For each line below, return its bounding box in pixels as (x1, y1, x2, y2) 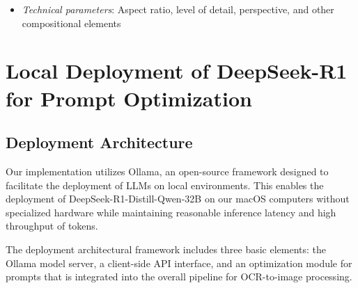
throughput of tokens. (6, 218, 98, 233)
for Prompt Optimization (6, 83, 252, 112)
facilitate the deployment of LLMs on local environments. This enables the (6, 177, 324, 192)
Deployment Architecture (6, 131, 193, 153)
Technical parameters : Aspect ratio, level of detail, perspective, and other (22, 2, 334, 16)
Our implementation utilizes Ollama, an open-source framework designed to (6, 163, 329, 178)
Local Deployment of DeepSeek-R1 (6, 56, 348, 85)
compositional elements (22, 15, 121, 30)
